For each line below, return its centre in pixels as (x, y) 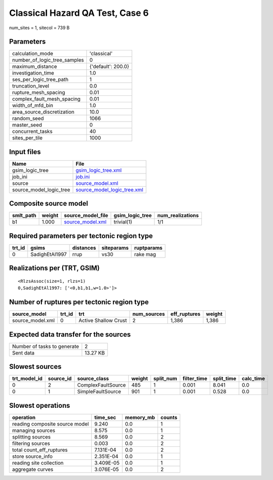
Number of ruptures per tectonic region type (79, 302)
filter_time (195, 379)
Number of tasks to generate (45, 346)
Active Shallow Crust (102, 320)
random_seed (28, 119)
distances (84, 248)
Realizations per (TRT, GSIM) (54, 268)
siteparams (115, 248)
